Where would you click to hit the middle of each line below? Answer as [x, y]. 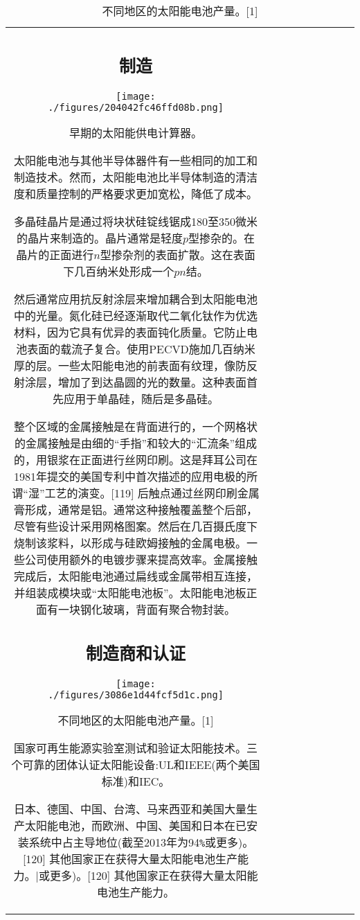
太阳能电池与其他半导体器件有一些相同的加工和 [135, 160]
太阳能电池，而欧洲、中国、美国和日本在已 [135, 825]
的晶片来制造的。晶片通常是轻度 [99, 238]
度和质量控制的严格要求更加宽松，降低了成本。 [135, 193]
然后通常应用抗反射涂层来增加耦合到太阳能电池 [135, 299]
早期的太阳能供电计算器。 [135, 132]
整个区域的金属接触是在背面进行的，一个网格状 [135, 426]
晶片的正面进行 [55, 254]
